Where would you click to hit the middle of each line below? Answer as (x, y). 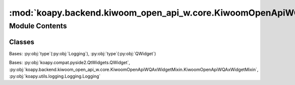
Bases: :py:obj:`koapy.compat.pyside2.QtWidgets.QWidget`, (70, 63)
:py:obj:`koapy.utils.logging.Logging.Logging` (55, 76)
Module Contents (38, 26)
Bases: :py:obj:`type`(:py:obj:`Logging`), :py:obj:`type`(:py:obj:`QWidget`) (83, 53)
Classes (22, 42)
